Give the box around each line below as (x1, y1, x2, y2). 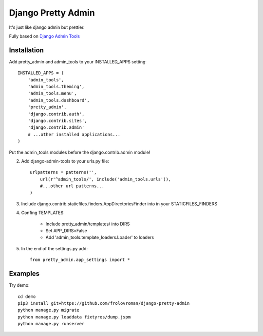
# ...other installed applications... (27, 132, 121, 137)
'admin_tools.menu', (27, 91, 77, 96)
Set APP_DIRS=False (45, 228, 87, 234)
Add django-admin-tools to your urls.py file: (21, 158, 110, 164)
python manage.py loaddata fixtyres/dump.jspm (18, 314, 131, 319)
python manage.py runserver (18, 321, 85, 327)
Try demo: (9, 282, 30, 288)
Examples (9, 270, 40, 278)
